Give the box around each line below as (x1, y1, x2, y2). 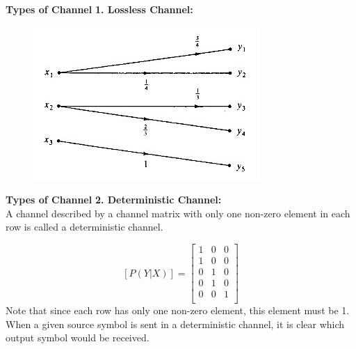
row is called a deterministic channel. (6, 219, 163, 234)
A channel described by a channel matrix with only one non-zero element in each (6, 205, 350, 220)
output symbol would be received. (6, 330, 149, 345)
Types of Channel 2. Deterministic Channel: (6, 192, 222, 207)
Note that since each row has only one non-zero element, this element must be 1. (6, 303, 350, 318)
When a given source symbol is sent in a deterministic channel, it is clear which (6, 316, 345, 331)
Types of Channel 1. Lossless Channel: (6, 2, 193, 16)
